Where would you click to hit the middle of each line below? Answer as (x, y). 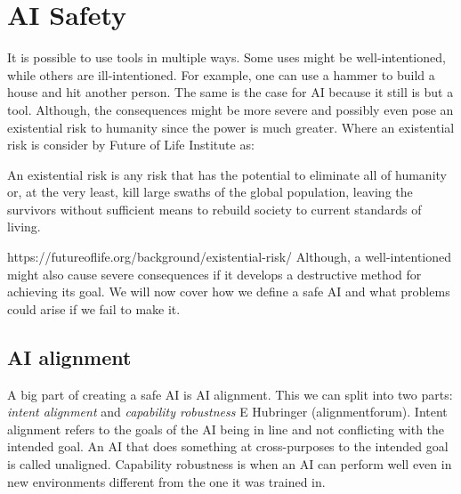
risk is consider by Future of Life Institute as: (131, 145)
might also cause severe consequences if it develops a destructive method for (214, 274)
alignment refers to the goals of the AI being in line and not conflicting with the (226, 429)
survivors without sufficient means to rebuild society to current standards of (214, 209)
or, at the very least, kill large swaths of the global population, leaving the (210, 192)
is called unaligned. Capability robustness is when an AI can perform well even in (230, 464)
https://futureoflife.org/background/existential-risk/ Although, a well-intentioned (230, 257)
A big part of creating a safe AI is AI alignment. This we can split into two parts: (230, 394)
